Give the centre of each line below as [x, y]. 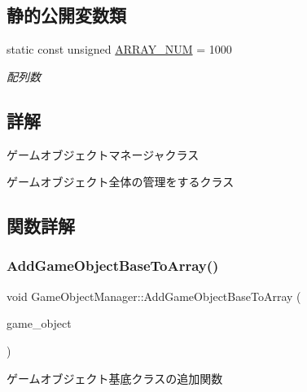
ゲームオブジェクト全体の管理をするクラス [121, 182]
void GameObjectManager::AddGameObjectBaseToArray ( [154, 296]
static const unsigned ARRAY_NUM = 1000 [119, 49]
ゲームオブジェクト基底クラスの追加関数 [115, 378]
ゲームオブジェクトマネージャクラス [103, 154]
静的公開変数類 [66, 15]
